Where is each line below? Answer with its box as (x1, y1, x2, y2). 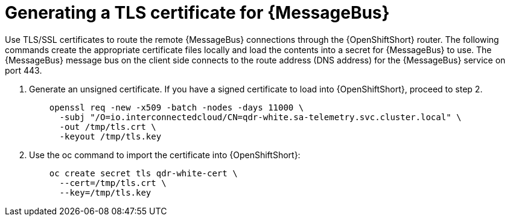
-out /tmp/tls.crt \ (59, 121, 156, 132)
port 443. (5, 65, 42, 75)
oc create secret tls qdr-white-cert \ (49, 168, 238, 178)
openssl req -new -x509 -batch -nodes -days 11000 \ (49, 102, 304, 112)
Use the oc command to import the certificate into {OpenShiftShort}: (29, 149, 301, 160)
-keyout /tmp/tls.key (59, 131, 162, 141)
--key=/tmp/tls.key (59, 187, 151, 197)
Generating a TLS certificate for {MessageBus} (5, 2, 390, 23)
